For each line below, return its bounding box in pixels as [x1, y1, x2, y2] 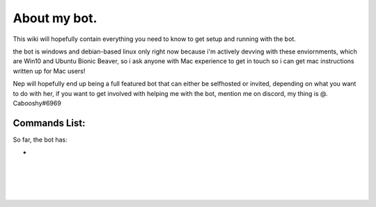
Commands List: [13, 117, 86, 129]
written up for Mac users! [13, 67, 86, 75]
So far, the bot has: [13, 135, 68, 144]
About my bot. [13, 10, 97, 26]
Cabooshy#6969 [13, 99, 62, 107]
